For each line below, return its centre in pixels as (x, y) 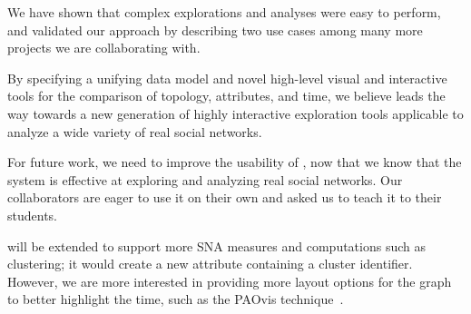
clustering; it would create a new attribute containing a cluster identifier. (210, 264)
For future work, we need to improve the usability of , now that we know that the (235, 162)
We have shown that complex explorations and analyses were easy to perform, (224, 12)
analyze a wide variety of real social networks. (135, 131)
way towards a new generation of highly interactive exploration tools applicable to (235, 113)
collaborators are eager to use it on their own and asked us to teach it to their (225, 197)
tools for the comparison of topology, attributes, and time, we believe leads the (226, 96)
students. (32, 215)
